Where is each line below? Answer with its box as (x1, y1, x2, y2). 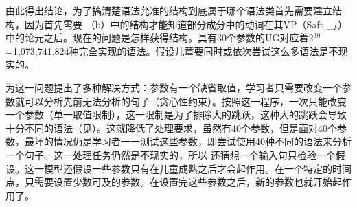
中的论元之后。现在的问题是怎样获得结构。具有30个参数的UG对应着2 (5, 30, 314, 45)
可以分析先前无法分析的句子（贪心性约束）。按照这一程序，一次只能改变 (24, 94, 347, 108)
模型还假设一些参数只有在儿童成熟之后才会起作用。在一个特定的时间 (43, 161, 352, 175)
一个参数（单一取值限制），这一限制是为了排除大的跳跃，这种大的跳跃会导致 (5, 107, 347, 122)
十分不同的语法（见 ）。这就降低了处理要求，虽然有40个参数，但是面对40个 (5, 120, 337, 135)
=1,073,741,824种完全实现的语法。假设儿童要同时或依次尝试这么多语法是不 (5, 43, 338, 58)
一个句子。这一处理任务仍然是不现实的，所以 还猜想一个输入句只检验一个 (5, 147, 336, 162)
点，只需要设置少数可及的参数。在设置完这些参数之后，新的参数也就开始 (5, 175, 332, 189)
